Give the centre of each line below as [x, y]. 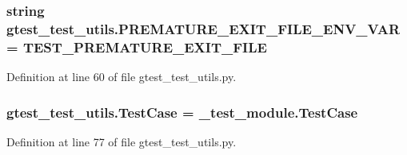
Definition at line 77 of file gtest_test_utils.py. [122, 141]
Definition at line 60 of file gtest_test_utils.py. [122, 77]
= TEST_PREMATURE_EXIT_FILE [137, 46]
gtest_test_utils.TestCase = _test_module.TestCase [182, 112]
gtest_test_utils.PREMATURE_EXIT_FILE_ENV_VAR [203, 28]
